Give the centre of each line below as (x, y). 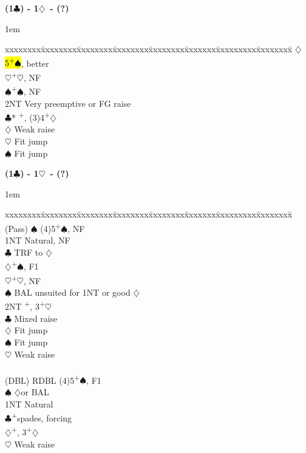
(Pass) (17, 228)
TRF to (29, 252)
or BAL (35, 391)
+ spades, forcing (42, 417)
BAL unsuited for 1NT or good (72, 292)
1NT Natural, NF (38, 240)
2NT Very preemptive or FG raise (68, 103)
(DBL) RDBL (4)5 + (42, 379)
